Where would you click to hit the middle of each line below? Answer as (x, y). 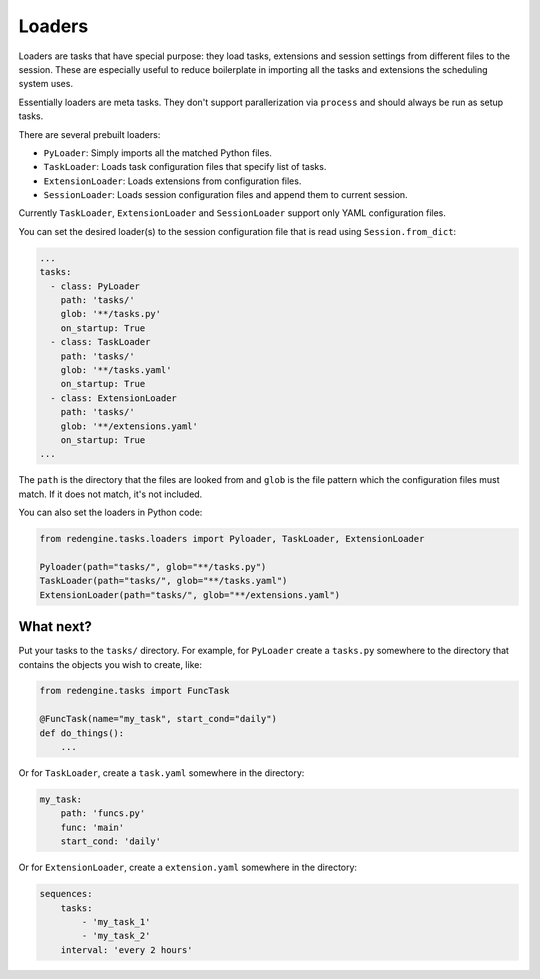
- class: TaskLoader (100, 342)
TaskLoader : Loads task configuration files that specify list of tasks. (185, 167)
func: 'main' (92, 827)
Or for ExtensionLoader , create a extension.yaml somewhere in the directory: (188, 867)
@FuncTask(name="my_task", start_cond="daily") (158, 719)
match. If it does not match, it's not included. (110, 494)
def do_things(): (82, 733)
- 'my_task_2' (116, 936)
